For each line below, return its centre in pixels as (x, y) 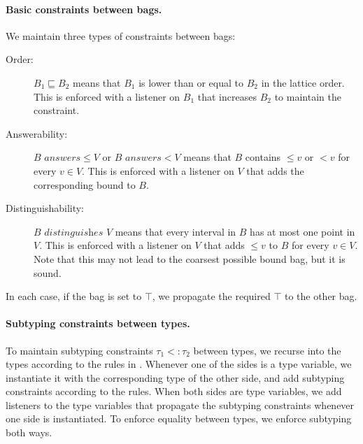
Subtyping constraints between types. (98, 323)
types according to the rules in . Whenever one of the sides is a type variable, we (179, 364)
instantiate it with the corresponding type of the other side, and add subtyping (175, 377)
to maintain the (308, 96)
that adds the (275, 170)
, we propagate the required (211, 296)
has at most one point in (302, 231)
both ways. (29, 432)
